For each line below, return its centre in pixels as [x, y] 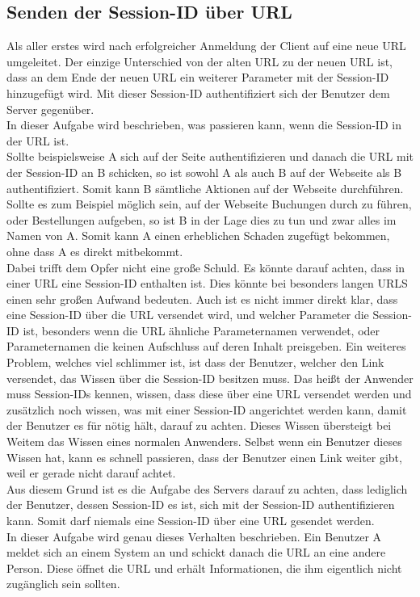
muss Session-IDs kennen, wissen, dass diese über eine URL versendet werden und [209, 394]
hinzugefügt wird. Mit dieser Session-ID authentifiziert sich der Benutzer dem [198, 92]
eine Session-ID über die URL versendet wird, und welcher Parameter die [188, 315]
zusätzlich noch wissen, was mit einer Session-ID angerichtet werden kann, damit [207, 409]
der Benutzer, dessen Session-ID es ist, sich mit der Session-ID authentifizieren [201, 505]
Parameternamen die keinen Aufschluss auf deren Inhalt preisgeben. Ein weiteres [206, 346]
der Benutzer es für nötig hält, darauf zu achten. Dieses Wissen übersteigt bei [199, 425]
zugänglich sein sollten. [63, 584]
